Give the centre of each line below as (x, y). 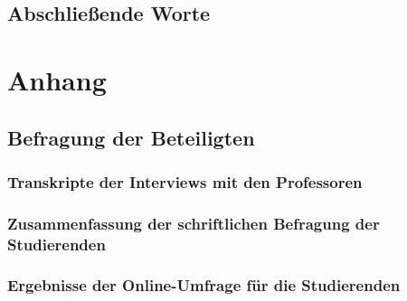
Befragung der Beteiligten (131, 137)
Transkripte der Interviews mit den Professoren (185, 181)
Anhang (57, 79)
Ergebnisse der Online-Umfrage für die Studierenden (204, 285)
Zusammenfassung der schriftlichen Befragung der (194, 223)
